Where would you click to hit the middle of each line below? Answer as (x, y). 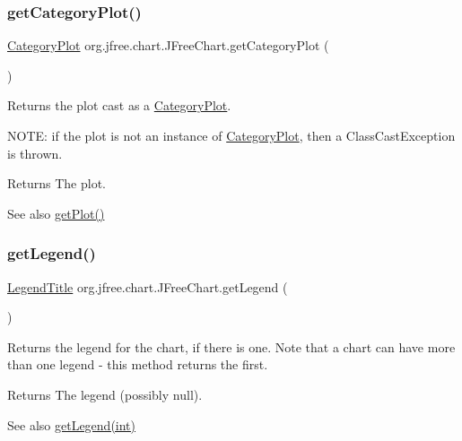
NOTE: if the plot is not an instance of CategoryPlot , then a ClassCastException (231, 135)
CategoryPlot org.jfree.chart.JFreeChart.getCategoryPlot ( (168, 45)
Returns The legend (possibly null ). (105, 394)
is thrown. (35, 153)
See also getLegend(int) (72, 424)
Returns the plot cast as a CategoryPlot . (119, 105)
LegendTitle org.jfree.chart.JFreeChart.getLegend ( (148, 286)
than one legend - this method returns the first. (138, 364)
